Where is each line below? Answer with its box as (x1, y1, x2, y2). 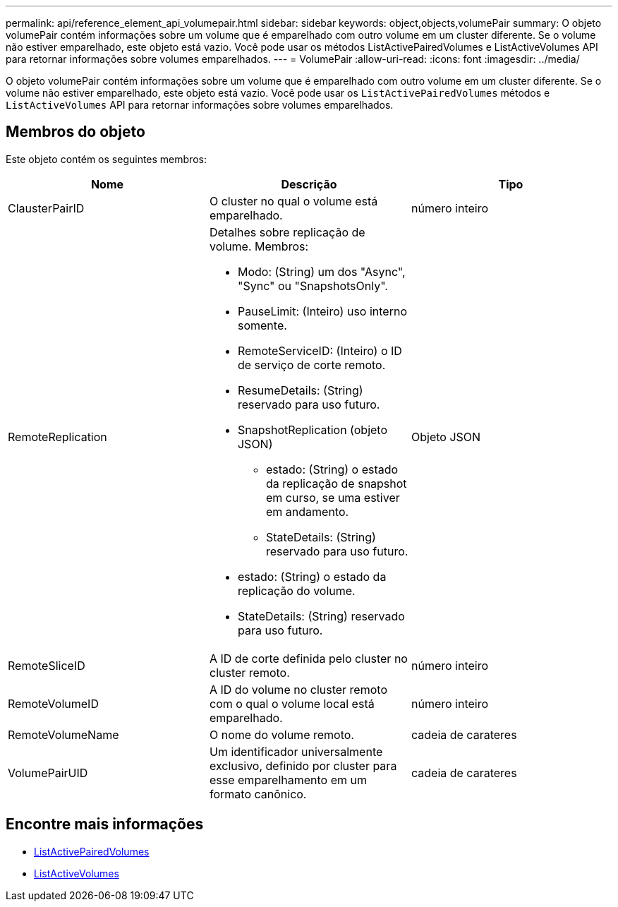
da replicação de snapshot (265, 476, 407, 491)
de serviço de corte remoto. (237, 357, 386, 372)
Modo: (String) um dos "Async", (237, 264, 406, 279)
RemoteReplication (8, 429, 107, 444)
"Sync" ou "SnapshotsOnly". (237, 278, 388, 293)
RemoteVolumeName (8, 727, 119, 742)
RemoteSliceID (8, 658, 85, 673)
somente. (237, 318, 287, 332)
